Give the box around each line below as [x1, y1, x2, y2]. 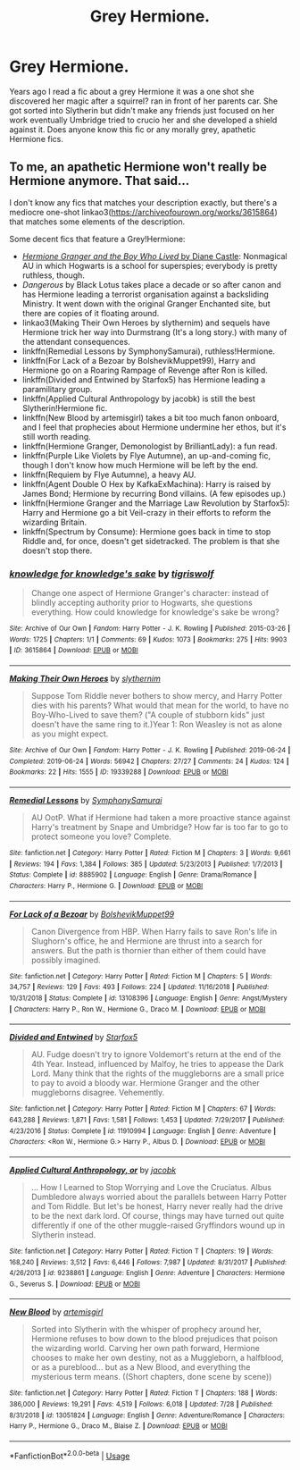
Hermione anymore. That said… [9, 173, 190, 189]
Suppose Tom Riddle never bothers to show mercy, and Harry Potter [30, 691, 283, 701]
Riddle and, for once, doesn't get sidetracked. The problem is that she [21, 535, 280, 546]
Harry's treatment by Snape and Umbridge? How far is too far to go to [30, 821, 288, 832]
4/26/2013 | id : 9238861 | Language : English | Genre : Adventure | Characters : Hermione [9, 1269, 286, 1278]
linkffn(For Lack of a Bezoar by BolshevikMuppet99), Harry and [21, 355, 256, 365]
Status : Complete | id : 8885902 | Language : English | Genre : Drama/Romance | [9, 870, 257, 879]
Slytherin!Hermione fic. [21, 402, 108, 413]
